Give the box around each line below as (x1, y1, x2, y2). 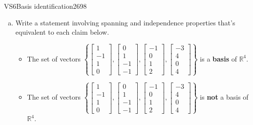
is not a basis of (200, 92, 249, 102)
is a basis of (200, 53, 237, 63)
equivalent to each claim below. (15, 27, 109, 37)
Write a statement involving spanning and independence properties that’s (15, 17, 235, 27)
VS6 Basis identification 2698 (4, 1, 87, 11)
